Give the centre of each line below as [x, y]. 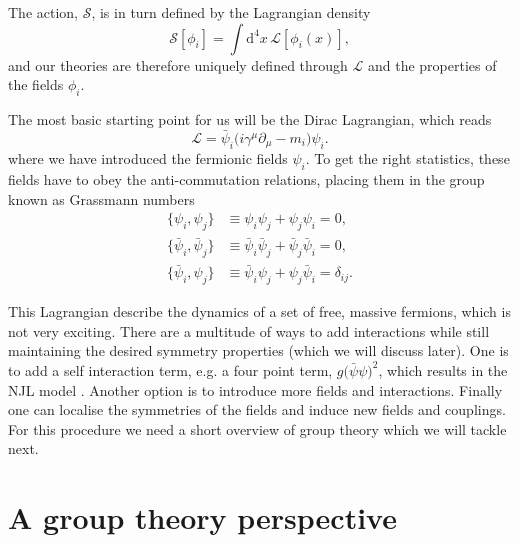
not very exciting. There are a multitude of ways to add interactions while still [249, 330]
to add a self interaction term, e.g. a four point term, [170, 369]
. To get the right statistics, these [407, 158]
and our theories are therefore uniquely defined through [178, 64]
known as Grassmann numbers [101, 198]
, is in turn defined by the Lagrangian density [231, 12]
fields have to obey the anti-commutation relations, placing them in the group [246, 179]
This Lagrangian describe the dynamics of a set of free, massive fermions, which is [259, 311]
